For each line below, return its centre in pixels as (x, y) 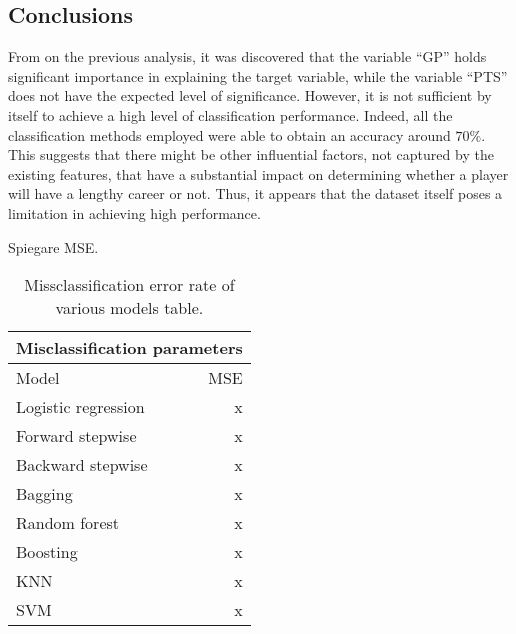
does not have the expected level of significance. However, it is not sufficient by (250, 95)
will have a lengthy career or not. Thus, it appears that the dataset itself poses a (255, 193)
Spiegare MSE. (53, 246)
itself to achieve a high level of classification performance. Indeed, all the (230, 114)
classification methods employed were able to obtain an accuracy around (229, 134)
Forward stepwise (76, 436)
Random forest (68, 523)
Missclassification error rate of (129, 285)
